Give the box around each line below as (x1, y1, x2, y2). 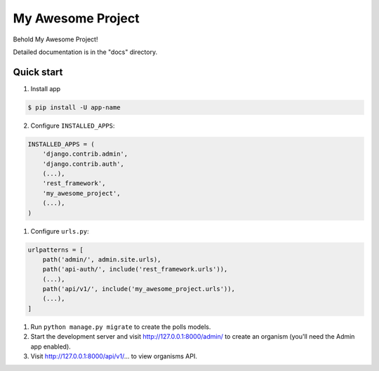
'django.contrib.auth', (42, 160, 124, 168)
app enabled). (30, 342, 72, 351)
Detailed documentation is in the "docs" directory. (13, 48, 158, 56)
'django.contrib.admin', (42, 150, 128, 158)
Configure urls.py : (30, 227, 89, 235)
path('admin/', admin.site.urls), (42, 255, 161, 263)
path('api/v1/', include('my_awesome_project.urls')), (42, 285, 235, 293)
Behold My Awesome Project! (13, 35, 98, 43)
